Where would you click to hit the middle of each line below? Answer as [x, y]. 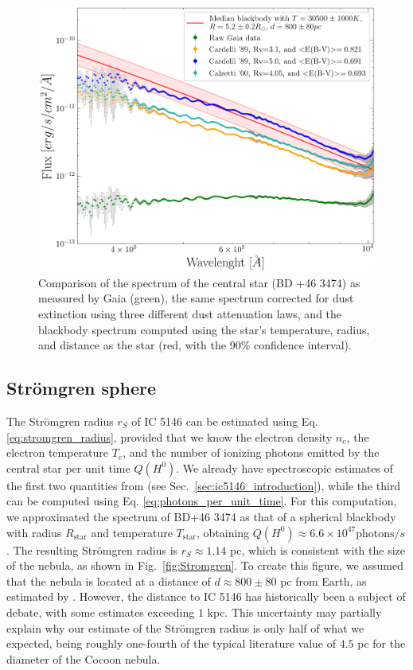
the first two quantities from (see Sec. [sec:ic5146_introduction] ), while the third [204, 485]
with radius [34, 532]
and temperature [132, 532]
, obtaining [223, 532]
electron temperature [58, 452]
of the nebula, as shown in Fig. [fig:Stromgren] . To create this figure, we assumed [205, 565]
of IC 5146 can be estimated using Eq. [225, 421]
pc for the [382, 643]
